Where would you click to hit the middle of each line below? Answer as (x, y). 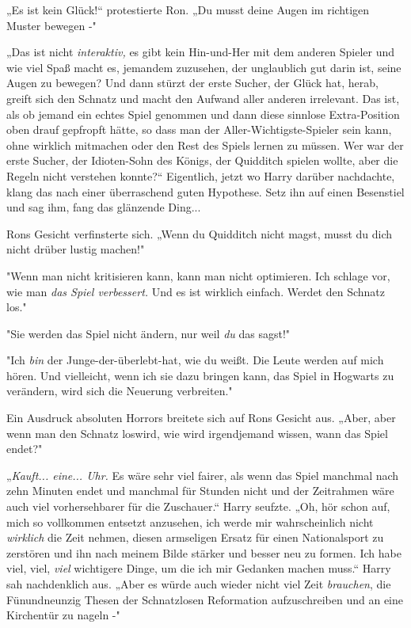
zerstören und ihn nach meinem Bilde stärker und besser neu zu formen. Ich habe (204, 552)
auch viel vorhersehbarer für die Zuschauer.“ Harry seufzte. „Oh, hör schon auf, (198, 506)
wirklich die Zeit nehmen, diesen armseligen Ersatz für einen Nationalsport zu (195, 537)
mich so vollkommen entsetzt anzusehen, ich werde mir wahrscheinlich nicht (190, 521)
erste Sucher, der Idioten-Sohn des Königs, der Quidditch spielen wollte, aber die (202, 160)
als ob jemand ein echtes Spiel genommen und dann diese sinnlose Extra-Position (203, 114)
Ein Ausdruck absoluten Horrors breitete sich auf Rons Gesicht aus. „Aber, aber (201, 418)
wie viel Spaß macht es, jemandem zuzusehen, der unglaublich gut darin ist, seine (204, 67)
